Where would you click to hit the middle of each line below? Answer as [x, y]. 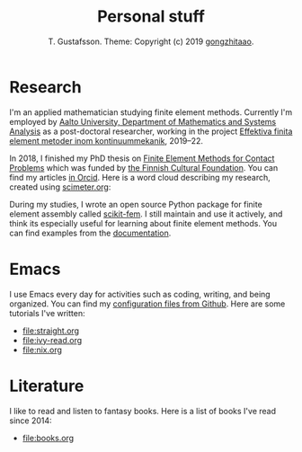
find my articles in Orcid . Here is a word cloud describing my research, [140, 177]
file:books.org [48, 438]
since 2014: [31, 421]
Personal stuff [151, 17]
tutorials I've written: [47, 313]
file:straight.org [50, 331]
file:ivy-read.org [52, 340]
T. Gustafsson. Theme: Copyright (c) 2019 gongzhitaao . [151, 41]
